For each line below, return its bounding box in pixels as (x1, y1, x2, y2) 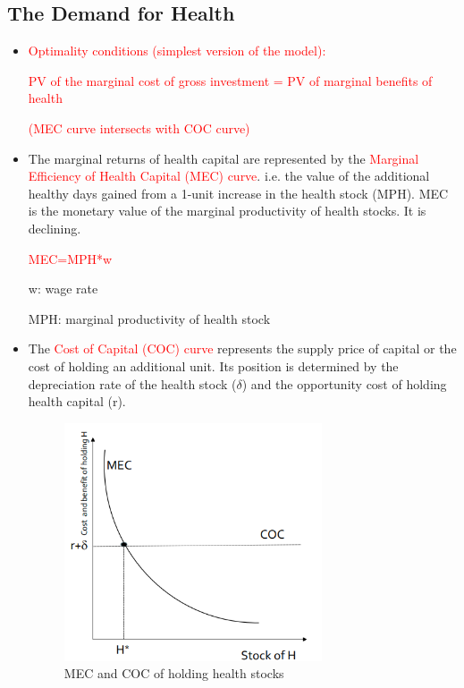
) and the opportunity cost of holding (241, 374, 447, 393)
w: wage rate (28, 279, 98, 298)
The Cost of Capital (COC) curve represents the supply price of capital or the (28, 339, 457, 358)
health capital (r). (28, 392, 126, 411)
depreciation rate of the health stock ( (28, 374, 237, 393)
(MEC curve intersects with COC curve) (28, 118, 250, 137)
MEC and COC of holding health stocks (63, 664, 284, 683)
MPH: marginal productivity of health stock (28, 309, 271, 327)
